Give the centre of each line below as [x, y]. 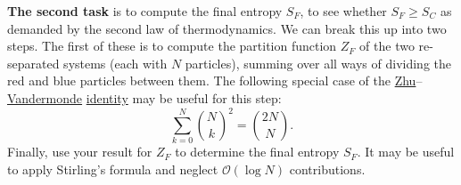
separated [33, 63]
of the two [387, 46]
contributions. [327, 169]
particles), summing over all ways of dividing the [318, 63]
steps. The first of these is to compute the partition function [172, 46]
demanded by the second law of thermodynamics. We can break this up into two [227, 28]
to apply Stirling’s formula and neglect [113, 169]
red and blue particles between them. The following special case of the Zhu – [215, 80]
